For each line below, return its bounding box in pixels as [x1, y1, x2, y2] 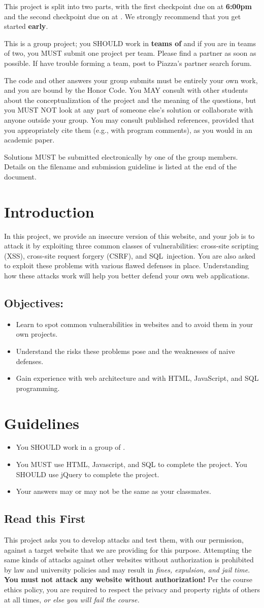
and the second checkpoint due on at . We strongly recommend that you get [4, 11, 241, 21]
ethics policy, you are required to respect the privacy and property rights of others [4, 584, 260, 595]
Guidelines [4, 412, 80, 433]
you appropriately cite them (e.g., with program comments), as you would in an [4, 124, 253, 135]
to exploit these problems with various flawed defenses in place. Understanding [4, 260, 249, 271]
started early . [4, 21, 48, 31]
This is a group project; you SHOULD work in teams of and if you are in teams [4, 38, 256, 48]
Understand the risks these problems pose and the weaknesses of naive [16, 345, 235, 356]
